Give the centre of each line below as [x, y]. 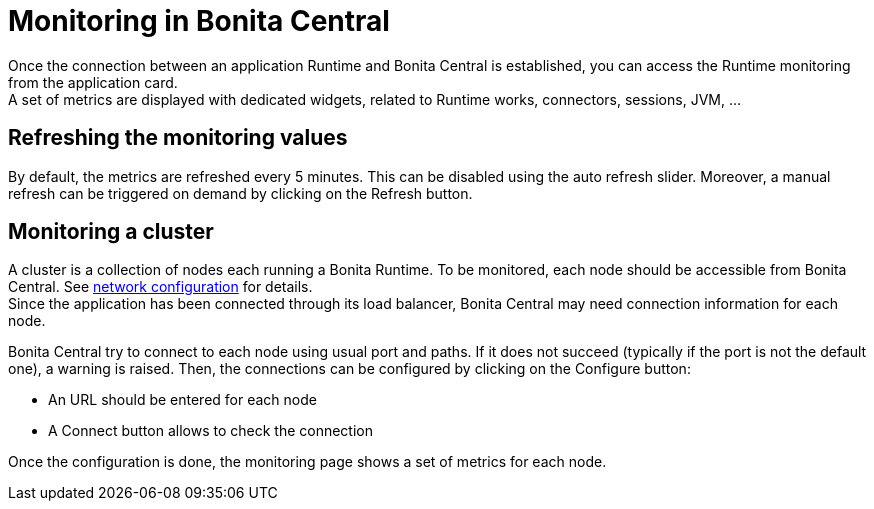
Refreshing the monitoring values [178, 138]
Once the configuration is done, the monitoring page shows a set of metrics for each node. [307, 462]
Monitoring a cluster [111, 232]
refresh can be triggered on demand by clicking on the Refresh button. [240, 193]
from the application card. [93, 82]
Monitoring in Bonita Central [199, 21]
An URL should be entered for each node [182, 400]
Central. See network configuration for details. [160, 287]
